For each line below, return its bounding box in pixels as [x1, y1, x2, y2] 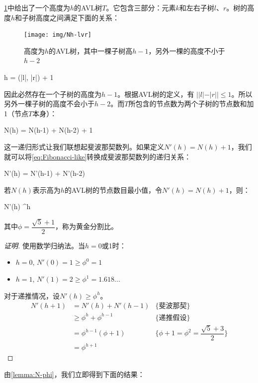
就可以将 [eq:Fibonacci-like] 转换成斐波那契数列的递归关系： [4, 151, 191, 161]
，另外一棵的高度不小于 [148, 45, 225, 56]
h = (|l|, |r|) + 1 [4, 72, 54, 82]
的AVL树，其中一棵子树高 [49, 45, 133, 56]
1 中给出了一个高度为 [4, 2, 70, 12]
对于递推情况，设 [4, 290, 60, 301]
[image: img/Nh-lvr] [24, 31, 92, 39]
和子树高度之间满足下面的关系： [15, 12, 120, 22]
